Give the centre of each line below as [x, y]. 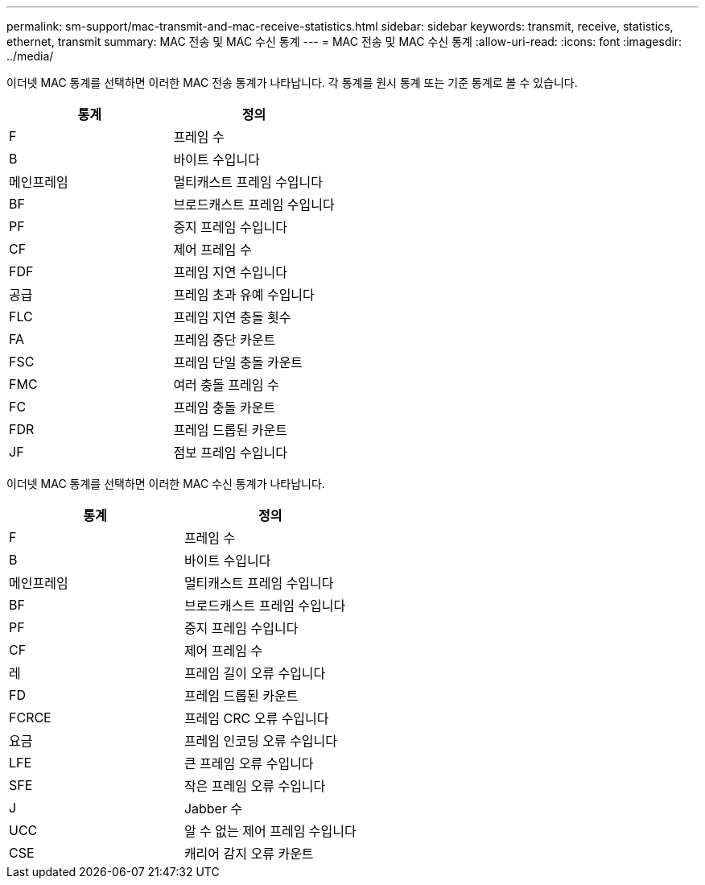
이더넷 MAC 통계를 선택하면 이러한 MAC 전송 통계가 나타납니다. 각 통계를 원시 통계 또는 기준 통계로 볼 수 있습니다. [292, 83]
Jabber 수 [213, 808]
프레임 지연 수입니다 [230, 272]
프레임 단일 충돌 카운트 [238, 362]
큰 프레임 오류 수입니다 [249, 763]
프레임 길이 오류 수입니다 [255, 673]
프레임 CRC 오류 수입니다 [256, 718]
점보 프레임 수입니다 [230, 453]
